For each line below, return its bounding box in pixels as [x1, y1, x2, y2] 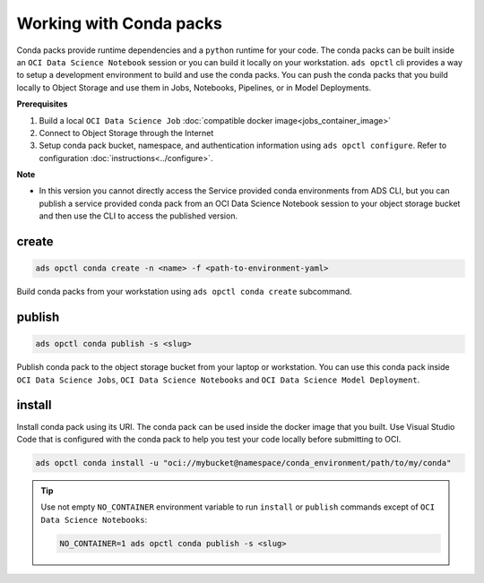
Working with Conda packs [16, 13, 223, 33]
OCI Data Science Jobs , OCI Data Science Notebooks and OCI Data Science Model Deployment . [16, 374, 420, 385]
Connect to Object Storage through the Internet [39, 127, 214, 138]
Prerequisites [16, 99, 68, 109]
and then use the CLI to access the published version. [39, 210, 238, 221]
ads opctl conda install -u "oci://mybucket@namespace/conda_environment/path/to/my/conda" [35, 458, 452, 467]
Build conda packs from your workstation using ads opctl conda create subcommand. [16, 287, 353, 297]
